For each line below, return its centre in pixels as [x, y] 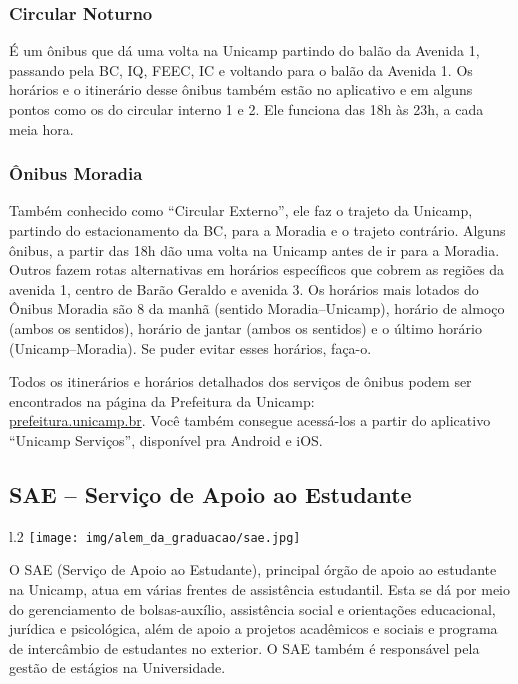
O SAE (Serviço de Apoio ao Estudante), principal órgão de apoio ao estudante [253, 569]
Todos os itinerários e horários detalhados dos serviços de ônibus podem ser [240, 381]
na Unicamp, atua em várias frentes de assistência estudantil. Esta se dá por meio [259, 588]
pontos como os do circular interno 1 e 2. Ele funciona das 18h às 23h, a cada [246, 109]
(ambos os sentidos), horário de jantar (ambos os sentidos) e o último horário [245, 327]
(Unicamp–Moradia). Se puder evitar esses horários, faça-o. [190, 347]
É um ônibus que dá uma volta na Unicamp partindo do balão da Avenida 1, [244, 50]
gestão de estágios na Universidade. [117, 667]
